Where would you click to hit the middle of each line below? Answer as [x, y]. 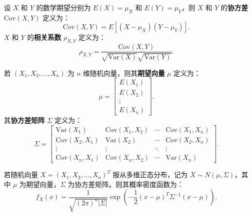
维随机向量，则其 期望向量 [124, 73]
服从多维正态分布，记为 [150, 174]
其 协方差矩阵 [24, 120]
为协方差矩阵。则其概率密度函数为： [126, 184]
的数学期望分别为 [63, 7]
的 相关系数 [44, 37]
